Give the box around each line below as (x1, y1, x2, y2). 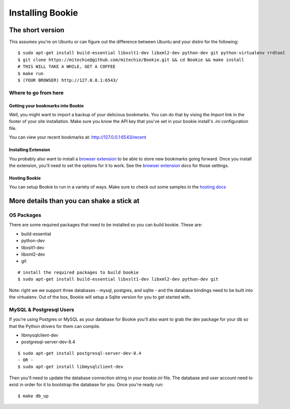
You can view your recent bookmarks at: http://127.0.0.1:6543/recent (9, 134, 146, 140)
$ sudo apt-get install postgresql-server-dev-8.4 (18, 350, 142, 356)
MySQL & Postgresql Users (9, 306, 74, 313)
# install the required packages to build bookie (18, 269, 139, 275)
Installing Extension (9, 147, 50, 153)
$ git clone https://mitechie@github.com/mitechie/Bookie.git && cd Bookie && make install (18, 57, 244, 62)
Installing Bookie (9, 7, 78, 18)
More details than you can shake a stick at (9, 197, 140, 205)
